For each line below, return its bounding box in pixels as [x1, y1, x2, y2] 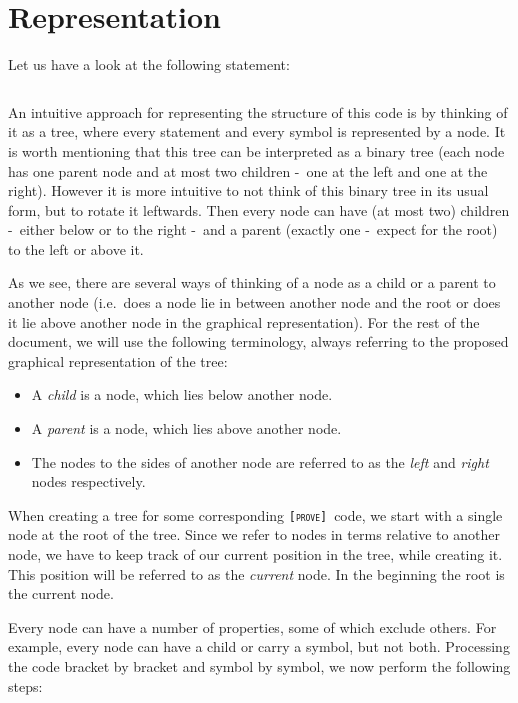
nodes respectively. [31, 471, 146, 492]
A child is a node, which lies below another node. [31, 384, 333, 405]
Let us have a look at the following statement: [8, 54, 290, 75]
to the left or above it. [8, 238, 144, 259]
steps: [8, 675, 43, 696]
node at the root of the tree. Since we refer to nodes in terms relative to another [8, 524, 500, 545]
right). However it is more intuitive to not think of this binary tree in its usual [8, 180, 489, 201]
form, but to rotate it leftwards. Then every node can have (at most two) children [8, 199, 510, 220]
